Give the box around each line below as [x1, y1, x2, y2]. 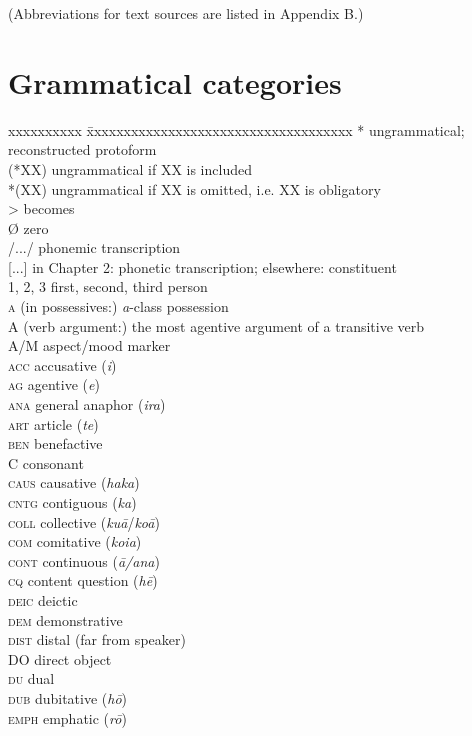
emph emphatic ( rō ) [8, 707, 127, 728]
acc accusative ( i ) [8, 354, 117, 375]
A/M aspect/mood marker [8, 335, 171, 356]
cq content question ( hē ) [8, 570, 158, 591]
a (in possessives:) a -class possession [8, 296, 229, 317]
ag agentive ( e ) [8, 374, 100, 395]
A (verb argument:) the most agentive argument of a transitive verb [8, 315, 425, 336]
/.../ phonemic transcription [8, 237, 181, 258]
